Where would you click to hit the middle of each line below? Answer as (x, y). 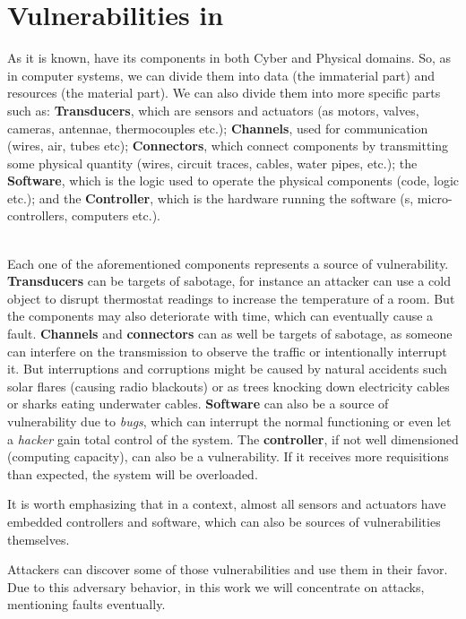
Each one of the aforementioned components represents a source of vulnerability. (228, 263)
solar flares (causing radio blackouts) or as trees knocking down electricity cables (229, 386)
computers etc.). (116, 215)
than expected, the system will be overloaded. (133, 473)
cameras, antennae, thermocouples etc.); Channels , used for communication (218, 128)
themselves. (39, 539)
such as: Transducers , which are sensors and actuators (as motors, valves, (213, 110)
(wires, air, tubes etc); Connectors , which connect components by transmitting (228, 146)
